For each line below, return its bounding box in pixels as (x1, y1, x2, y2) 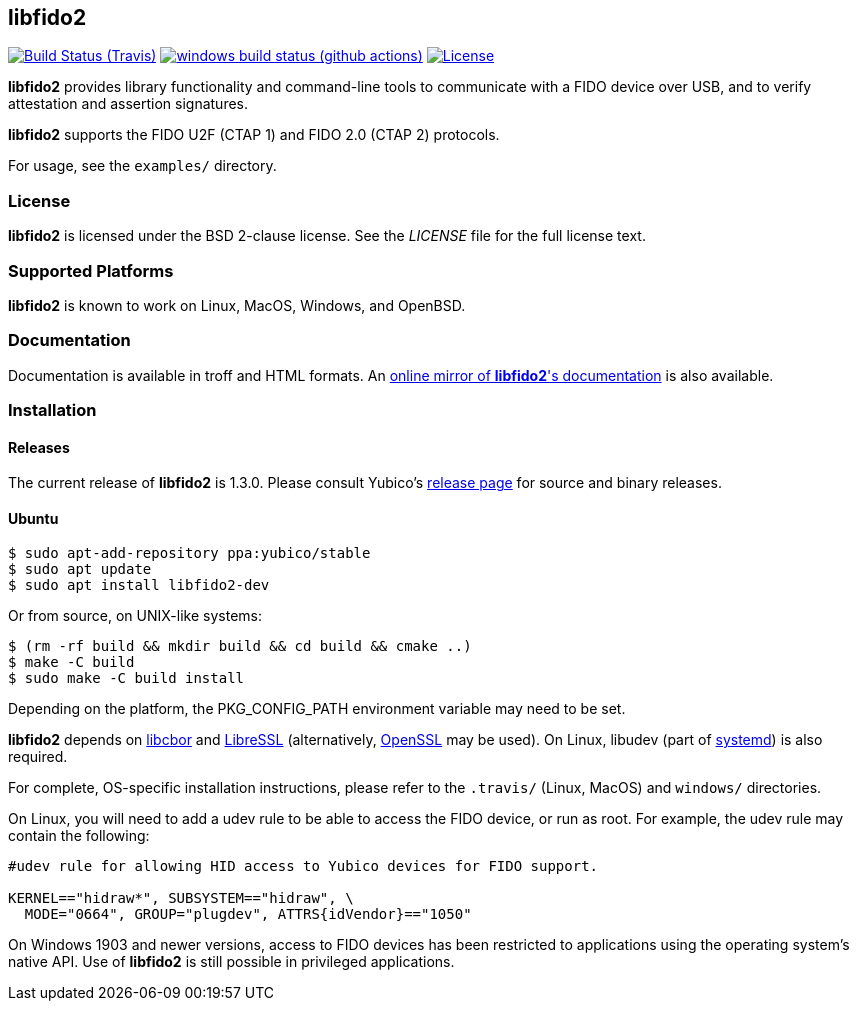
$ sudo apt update (8, 561, 152, 578)
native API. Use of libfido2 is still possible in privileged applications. (8, 953, 455, 971)
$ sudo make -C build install (8, 670, 245, 687)
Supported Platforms (8, 260, 174, 281)
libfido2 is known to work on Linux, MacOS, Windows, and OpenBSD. (8, 296, 466, 314)
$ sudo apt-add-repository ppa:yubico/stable (8, 545, 371, 562)
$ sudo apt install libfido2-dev (8, 577, 270, 594)
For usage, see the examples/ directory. (8, 157, 277, 175)
